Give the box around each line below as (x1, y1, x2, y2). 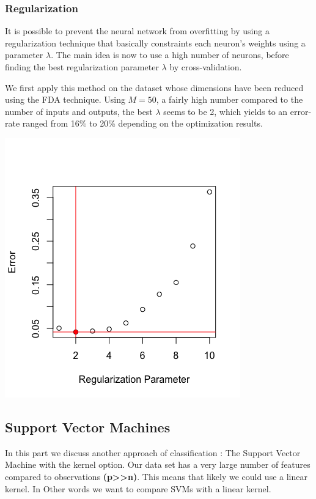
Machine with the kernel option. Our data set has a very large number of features (5, 458, 310, 471)
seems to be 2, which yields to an (163, 105, 288, 117)
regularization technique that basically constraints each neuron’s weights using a (5, 36, 306, 49)
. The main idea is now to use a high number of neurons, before (51, 48, 289, 61)
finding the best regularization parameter (5, 61, 159, 73)
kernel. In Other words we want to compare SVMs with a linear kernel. (5, 482, 271, 495)
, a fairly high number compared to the (156, 93, 303, 106)
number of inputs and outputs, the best (5, 105, 153, 117)
